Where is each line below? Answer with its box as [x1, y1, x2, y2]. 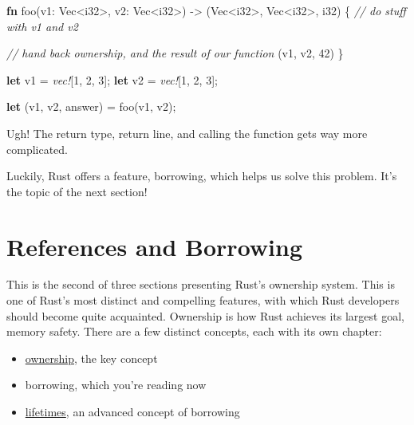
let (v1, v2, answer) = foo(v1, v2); [6, 98, 176, 115]
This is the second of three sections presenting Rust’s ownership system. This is [6, 276, 395, 293]
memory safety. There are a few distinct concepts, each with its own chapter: [6, 323, 382, 340]
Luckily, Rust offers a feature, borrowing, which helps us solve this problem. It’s [6, 167, 397, 184]
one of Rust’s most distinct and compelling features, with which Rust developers [6, 292, 400, 309]
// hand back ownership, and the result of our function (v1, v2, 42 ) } [6, 45, 344, 61]
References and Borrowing [6, 230, 303, 262]
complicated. [6, 140, 68, 157]
